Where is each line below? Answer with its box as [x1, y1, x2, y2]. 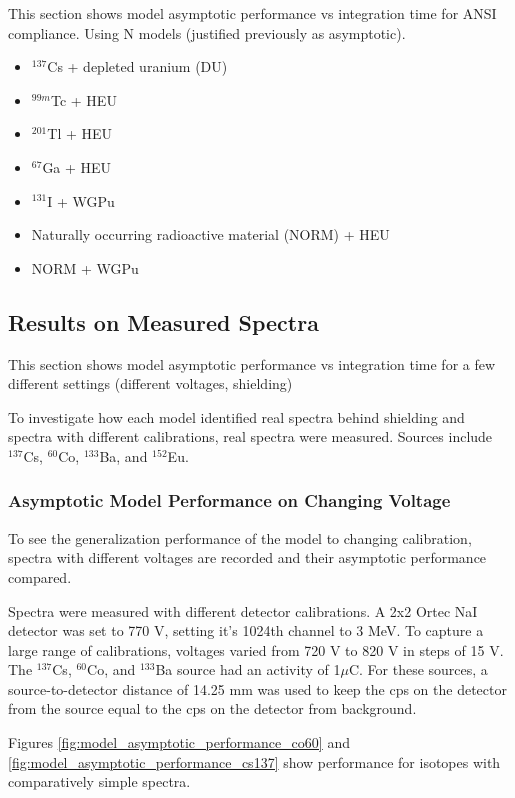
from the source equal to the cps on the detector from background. [8, 698, 417, 719]
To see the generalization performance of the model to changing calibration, [8, 527, 472, 548]
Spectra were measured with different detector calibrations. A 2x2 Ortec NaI [8, 600, 478, 621]
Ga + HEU [42, 156, 112, 177]
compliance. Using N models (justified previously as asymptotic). [8, 22, 406, 43]
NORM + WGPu [31, 257, 139, 278]
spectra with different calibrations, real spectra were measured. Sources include [8, 426, 493, 447]
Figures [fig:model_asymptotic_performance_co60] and [8, 732, 350, 753]
